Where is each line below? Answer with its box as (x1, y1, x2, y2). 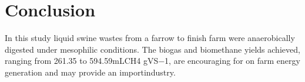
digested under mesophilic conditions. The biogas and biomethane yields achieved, (5, 43, 300, 55)
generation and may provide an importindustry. (5, 66, 176, 78)
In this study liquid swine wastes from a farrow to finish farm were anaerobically (5, 32, 295, 44)
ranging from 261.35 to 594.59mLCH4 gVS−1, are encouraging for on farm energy (5, 54, 300, 67)
